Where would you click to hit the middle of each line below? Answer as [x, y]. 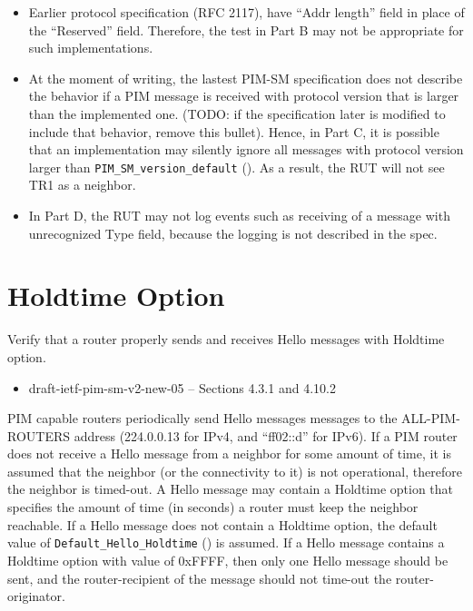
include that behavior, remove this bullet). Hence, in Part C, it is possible [234, 131]
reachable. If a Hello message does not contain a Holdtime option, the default [222, 524]
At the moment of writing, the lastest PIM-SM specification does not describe [246, 78]
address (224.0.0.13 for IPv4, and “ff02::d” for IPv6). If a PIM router [266, 435]
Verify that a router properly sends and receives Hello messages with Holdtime [226, 339]
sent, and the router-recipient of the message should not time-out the [200, 578]
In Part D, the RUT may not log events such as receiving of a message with [239, 215]
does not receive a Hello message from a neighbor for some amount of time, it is [229, 453]
